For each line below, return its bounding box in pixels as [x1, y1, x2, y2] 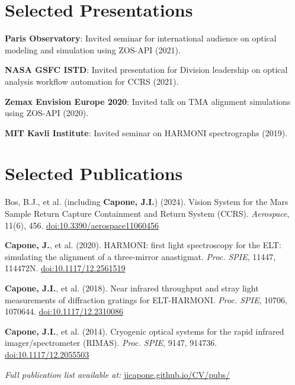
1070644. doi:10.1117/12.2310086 [5, 305, 123, 317]
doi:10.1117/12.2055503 [5, 348, 89, 360]
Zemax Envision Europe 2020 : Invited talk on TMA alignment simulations [5, 95, 291, 107]
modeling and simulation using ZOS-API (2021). [5, 43, 181, 56]
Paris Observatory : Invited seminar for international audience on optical [5, 32, 277, 44]
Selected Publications [5, 161, 183, 185]
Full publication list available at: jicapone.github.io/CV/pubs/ [5, 368, 230, 380]
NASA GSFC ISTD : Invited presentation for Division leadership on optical [5, 63, 288, 76]
